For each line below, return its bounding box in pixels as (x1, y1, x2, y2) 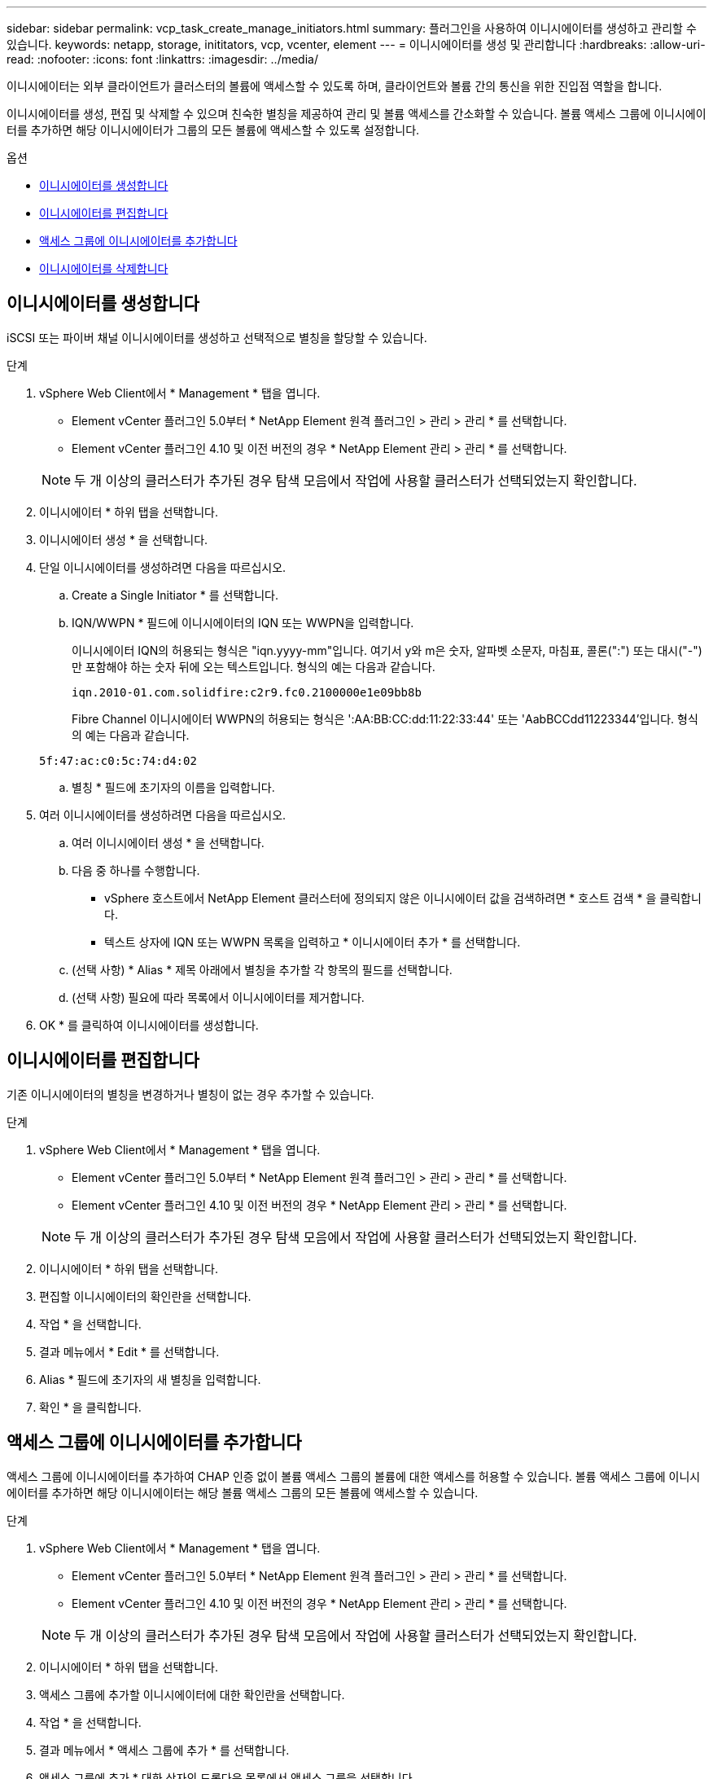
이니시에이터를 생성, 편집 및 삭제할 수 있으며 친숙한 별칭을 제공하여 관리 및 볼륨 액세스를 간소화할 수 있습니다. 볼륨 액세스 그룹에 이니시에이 (7, 107, 706, 121)
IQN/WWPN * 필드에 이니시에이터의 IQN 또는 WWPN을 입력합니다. (72, 615, 414, 630)
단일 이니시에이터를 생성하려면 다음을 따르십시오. (39, 560, 287, 574)
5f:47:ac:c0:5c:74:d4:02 (39, 753, 197, 767)
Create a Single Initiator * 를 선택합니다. (72, 587, 278, 602)
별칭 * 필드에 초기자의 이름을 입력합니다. (72, 780, 275, 794)
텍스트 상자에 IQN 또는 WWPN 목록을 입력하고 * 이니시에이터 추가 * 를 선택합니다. (104, 934, 521, 949)
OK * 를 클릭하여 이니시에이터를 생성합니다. (39, 1017, 259, 1032)
